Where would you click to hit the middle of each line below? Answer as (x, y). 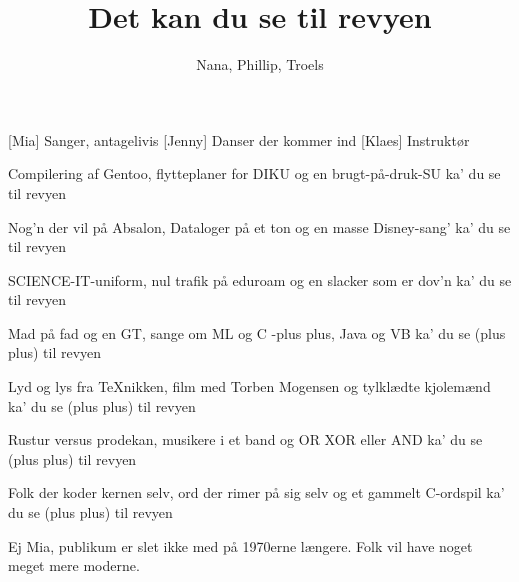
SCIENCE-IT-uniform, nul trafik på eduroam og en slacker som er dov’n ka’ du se (260, 279)
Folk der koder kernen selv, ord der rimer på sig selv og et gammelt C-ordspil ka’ (256, 492)
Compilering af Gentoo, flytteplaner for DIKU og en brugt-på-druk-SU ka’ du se (254, 173)
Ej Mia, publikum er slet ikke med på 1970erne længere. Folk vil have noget (240, 545)
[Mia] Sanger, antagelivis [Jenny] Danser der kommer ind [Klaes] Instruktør (239, 139)
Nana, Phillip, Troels (260, 64)
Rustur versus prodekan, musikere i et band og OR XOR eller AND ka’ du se (245, 439)
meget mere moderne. (74, 565)
